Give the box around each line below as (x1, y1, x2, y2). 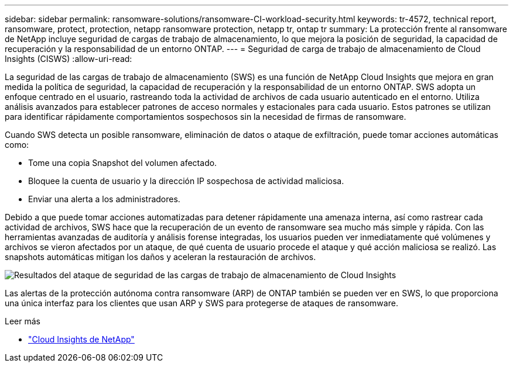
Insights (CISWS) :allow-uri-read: (5, 54, 132, 64)
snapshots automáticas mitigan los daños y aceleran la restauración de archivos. (5, 252, 316, 262)
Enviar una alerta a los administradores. (28, 194, 180, 204)
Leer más (5, 316, 40, 326)
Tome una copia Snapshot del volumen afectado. (28, 158, 217, 168)
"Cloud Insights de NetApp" (28, 334, 135, 344)
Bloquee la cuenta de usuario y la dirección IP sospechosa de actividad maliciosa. (28, 176, 344, 186)
